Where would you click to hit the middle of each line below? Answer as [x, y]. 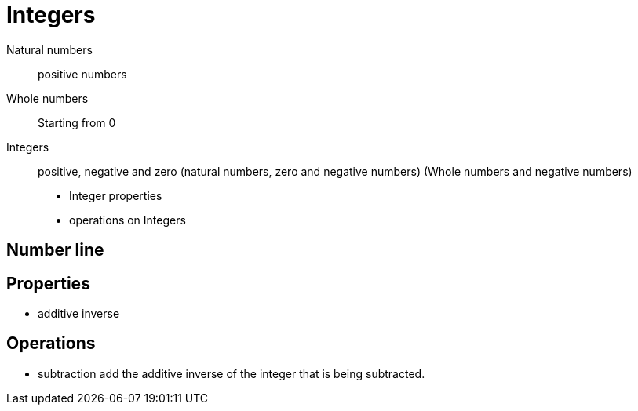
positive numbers [82, 74]
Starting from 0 [77, 122]
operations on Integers [128, 220]
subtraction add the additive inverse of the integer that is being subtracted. [232, 373]
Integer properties [116, 195]
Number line [55, 250]
